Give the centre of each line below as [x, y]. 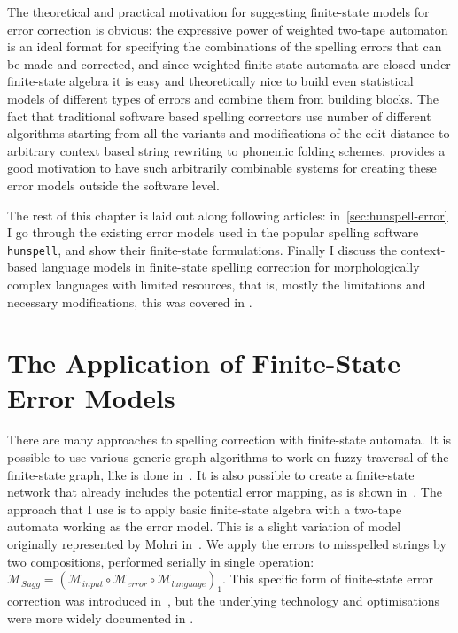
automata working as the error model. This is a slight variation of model [204, 526]
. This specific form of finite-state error [327, 579]
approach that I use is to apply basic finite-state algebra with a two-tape [205, 509]
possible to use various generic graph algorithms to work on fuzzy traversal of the [228, 457]
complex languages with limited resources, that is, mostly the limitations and [217, 284]
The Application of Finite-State [204, 363]
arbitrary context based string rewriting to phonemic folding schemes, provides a [226, 150]
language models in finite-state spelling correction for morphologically [230, 267]
